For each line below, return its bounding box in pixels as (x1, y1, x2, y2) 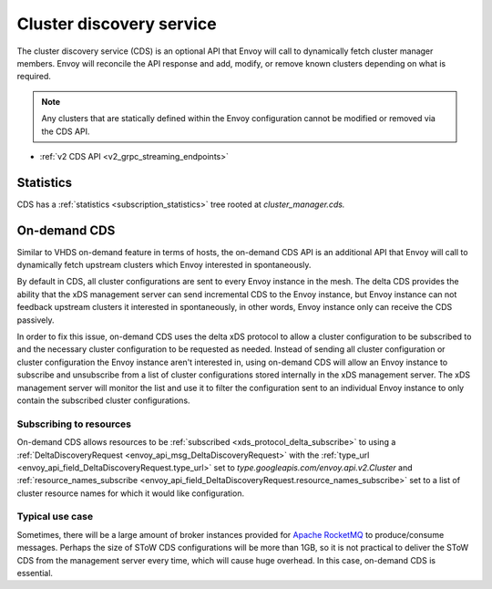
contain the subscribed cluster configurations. (16, 395, 190, 406)
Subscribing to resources (16, 418, 132, 430)
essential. (16, 568, 54, 579)
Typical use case (16, 511, 94, 523)
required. (16, 71, 52, 82)
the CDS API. (41, 126, 90, 137)
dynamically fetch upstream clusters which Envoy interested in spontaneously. (16, 260, 312, 271)
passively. (16, 315, 55, 325)
